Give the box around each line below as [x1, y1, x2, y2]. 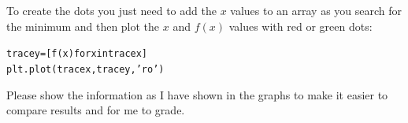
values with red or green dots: [228, 17, 373, 34]
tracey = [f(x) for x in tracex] [6, 48, 148, 60]
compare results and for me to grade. [6, 102, 185, 118]
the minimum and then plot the [6, 17, 160, 34]
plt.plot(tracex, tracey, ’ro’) [6, 63, 165, 75]
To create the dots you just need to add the [6, 2, 217, 18]
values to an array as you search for [230, 2, 402, 18]
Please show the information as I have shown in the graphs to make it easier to [6, 86, 388, 102]
